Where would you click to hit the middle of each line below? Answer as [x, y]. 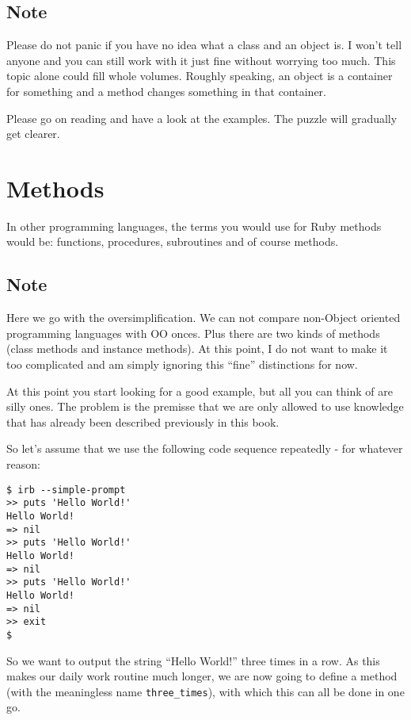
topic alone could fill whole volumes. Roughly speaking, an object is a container [200, 76]
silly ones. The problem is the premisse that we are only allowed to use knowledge [205, 406]
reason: [23, 464]
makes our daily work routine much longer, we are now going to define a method [202, 676]
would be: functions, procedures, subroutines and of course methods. [173, 241]
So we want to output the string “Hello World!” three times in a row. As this [193, 660]
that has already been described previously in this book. [143, 421]
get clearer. [33, 134]
